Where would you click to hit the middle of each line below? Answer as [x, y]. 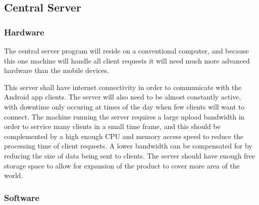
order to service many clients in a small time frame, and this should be [112, 126]
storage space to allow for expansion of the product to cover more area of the [122, 165]
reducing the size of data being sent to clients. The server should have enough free [129, 155]
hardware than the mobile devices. [57, 70]
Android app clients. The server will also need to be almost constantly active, [123, 97]
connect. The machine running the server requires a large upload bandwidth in [124, 116]
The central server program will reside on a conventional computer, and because [127, 50]
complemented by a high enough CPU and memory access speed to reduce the [124, 136]
